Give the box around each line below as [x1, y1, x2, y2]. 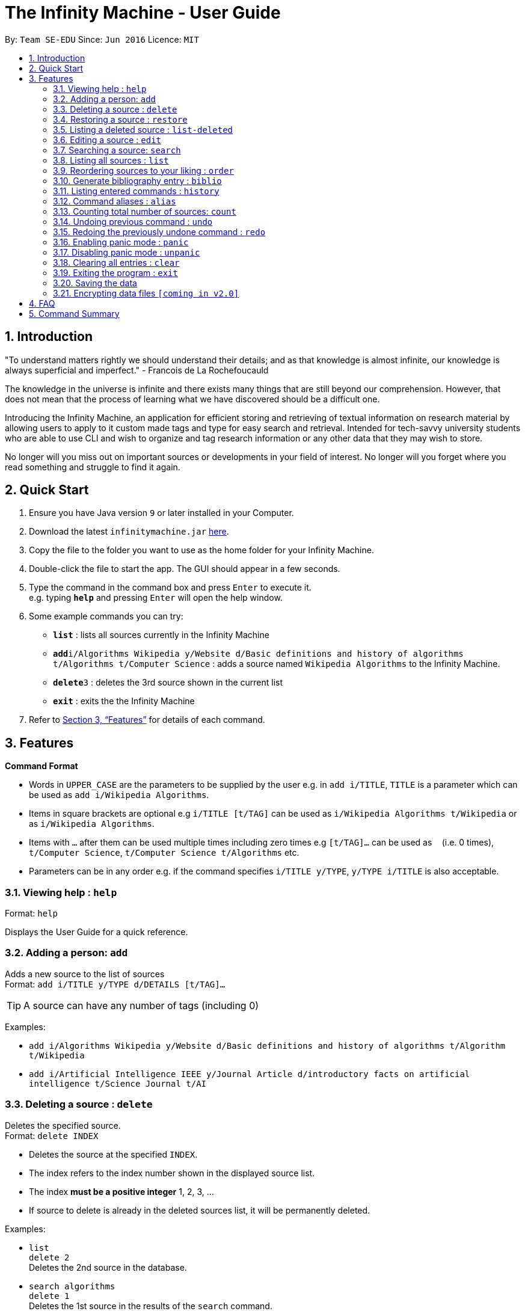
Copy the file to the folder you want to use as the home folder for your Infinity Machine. [29, 545, 374, 556]
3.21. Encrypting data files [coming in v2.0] [53, 287, 239, 298]
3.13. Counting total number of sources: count [53, 206, 236, 216]
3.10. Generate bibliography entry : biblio [53, 175, 222, 186]
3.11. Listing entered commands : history [53, 185, 220, 196]
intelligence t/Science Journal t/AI [29, 1078, 207, 1088]
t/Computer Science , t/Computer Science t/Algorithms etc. [29, 847, 299, 858]
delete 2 [29, 1252, 70, 1262]
